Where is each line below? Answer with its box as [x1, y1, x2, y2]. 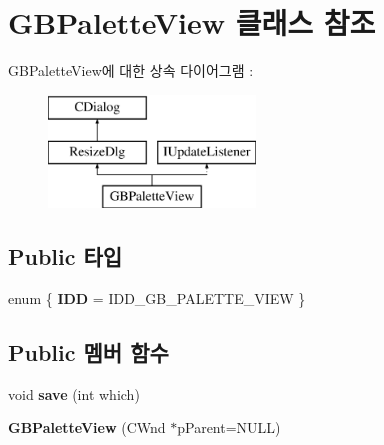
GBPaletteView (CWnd [8, 417, 166, 438]
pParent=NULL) [177, 417, 281, 438]
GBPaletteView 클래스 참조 [8, 2, 376, 43]
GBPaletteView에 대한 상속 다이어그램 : [8, 60, 254, 81]
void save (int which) [8, 383, 140, 404]
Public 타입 [8, 241, 123, 272]
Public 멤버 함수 [8, 336, 169, 367]
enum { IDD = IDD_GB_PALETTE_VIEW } [8, 287, 306, 308]
